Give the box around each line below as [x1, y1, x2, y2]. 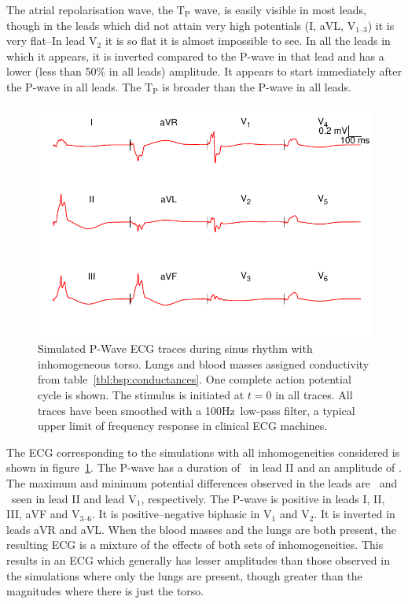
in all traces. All [275, 387, 353, 403]
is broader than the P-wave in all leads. [162, 78, 352, 94]
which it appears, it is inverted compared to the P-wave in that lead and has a [6, 47, 384, 64]
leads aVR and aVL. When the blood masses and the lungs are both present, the [6, 521, 396, 537]
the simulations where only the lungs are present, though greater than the [6, 567, 362, 584]
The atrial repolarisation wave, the [6, 2, 174, 17]
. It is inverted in [314, 506, 395, 522]
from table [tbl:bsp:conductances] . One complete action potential [38, 371, 351, 387]
